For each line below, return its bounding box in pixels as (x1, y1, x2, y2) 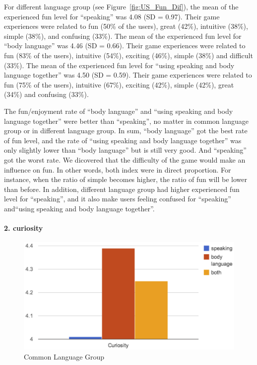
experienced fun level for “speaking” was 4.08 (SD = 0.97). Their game (4, 11, 220, 21)
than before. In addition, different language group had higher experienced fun (4, 183, 240, 194)
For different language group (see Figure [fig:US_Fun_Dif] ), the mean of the (4, 1, 239, 11)
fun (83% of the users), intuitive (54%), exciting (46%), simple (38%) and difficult (4, 50, 253, 60)
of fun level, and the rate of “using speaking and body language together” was (4, 135, 242, 145)
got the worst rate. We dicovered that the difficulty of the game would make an (4, 154, 246, 165)
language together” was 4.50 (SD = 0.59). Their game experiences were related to (4, 70, 252, 80)
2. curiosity (4, 223, 43, 233)
